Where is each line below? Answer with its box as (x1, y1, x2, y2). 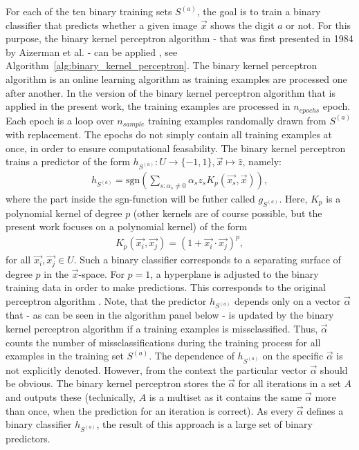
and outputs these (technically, (6, 389, 136, 404)
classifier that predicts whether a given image (6, 17, 198, 32)
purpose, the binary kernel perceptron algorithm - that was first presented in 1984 (6, 31, 353, 46)
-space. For (78, 266, 125, 281)
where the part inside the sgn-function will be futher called (6, 191, 255, 205)
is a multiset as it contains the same (149, 389, 302, 404)
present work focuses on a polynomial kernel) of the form (6, 219, 248, 234)
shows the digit (210, 17, 275, 32)
